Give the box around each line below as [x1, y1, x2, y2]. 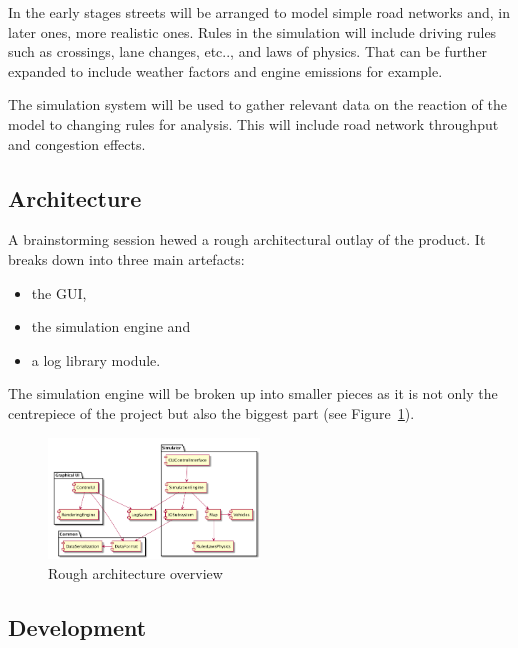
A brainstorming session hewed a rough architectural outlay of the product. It [8, 229, 486, 250]
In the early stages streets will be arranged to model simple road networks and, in [8, 2, 510, 22]
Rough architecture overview [48, 562, 223, 583]
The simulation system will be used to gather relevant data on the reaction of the [8, 94, 507, 115]
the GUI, [31, 282, 87, 303]
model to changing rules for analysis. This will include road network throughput [8, 113, 499, 134]
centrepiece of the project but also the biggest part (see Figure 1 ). [8, 402, 415, 423]
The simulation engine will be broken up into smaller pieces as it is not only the [8, 383, 498, 404]
